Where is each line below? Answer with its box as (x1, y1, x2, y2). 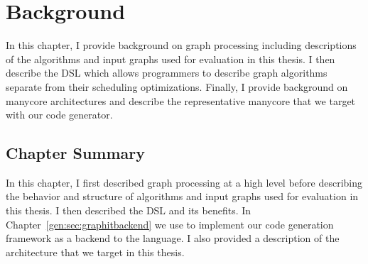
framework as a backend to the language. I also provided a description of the (6, 231, 340, 246)
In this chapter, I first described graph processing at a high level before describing (6, 175, 363, 189)
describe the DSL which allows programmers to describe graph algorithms (6, 65, 328, 80)
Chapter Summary (6, 142, 145, 164)
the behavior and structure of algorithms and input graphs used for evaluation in (6, 189, 359, 204)
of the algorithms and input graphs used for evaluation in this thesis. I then (6, 51, 335, 66)
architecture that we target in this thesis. (6, 244, 185, 259)
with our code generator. (6, 107, 113, 122)
